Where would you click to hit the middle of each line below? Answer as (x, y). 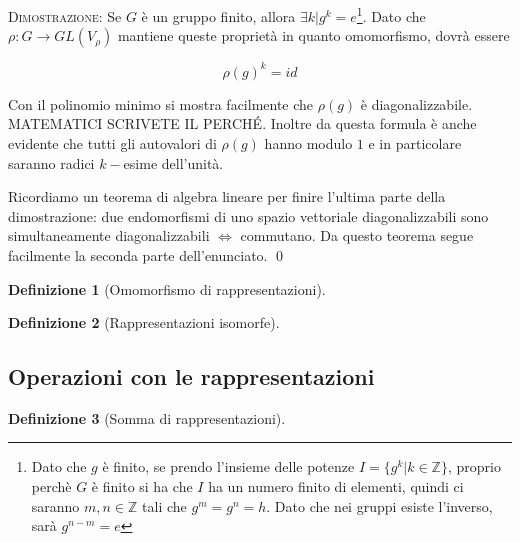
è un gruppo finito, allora (218, 15)
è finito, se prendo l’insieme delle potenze (228, 466)
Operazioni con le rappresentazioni (191, 376)
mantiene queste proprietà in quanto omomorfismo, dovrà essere (313, 35)
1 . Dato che (391, 14)
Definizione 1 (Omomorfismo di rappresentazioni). (167, 288)
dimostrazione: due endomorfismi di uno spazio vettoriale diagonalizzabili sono (248, 215)
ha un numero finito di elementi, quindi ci (336, 486)
